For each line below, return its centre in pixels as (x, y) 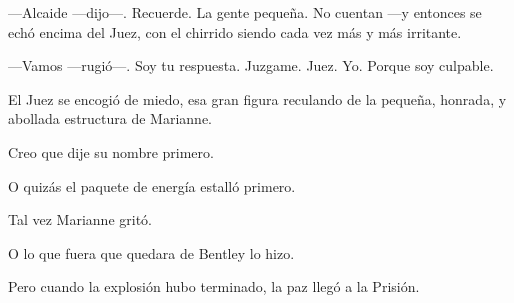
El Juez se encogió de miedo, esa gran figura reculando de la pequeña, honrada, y (257, 98)
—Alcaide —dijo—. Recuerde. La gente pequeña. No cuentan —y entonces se (245, 12)
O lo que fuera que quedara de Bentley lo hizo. (151, 252)
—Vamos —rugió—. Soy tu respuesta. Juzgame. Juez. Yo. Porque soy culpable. (251, 65)
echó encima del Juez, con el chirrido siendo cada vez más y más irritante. (235, 31)
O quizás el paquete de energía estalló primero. (152, 185)
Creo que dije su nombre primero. (111, 151)
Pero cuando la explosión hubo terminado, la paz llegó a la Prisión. (214, 286)
